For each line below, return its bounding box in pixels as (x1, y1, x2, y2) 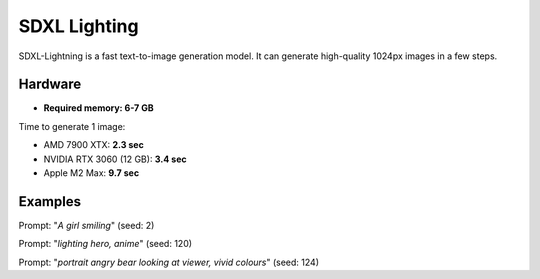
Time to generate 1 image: (18, 120, 126, 132)
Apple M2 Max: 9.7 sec (43, 167, 140, 179)
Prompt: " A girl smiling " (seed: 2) (18, 219, 155, 231)
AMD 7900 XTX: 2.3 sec (43, 139, 144, 151)
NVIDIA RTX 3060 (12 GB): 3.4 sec (43, 153, 187, 165)
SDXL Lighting (18, 15, 139, 37)
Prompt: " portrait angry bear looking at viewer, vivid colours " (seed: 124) (18, 256, 320, 268)
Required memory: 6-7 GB (43, 102, 154, 114)
